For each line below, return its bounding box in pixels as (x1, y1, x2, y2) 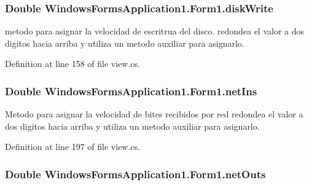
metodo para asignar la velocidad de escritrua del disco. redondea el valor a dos (5, 25, 305, 37)
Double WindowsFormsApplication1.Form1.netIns (5, 83, 257, 98)
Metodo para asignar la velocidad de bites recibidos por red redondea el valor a (5, 108, 303, 120)
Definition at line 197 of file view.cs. (5, 140, 140, 153)
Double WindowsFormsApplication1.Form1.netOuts (5, 166, 266, 181)
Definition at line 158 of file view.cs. (5, 57, 140, 70)
